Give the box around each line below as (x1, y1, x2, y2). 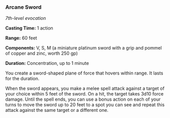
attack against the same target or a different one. (5, 107, 109, 113)
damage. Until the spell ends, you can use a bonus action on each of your (5, 96, 161, 103)
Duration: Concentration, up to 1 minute (5, 60, 89, 66)
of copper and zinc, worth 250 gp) (5, 50, 78, 57)
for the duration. (5, 76, 39, 82)
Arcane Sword (5, 4, 42, 11)
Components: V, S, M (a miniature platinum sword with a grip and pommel (5, 45, 162, 51)
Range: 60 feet (5, 35, 37, 41)
